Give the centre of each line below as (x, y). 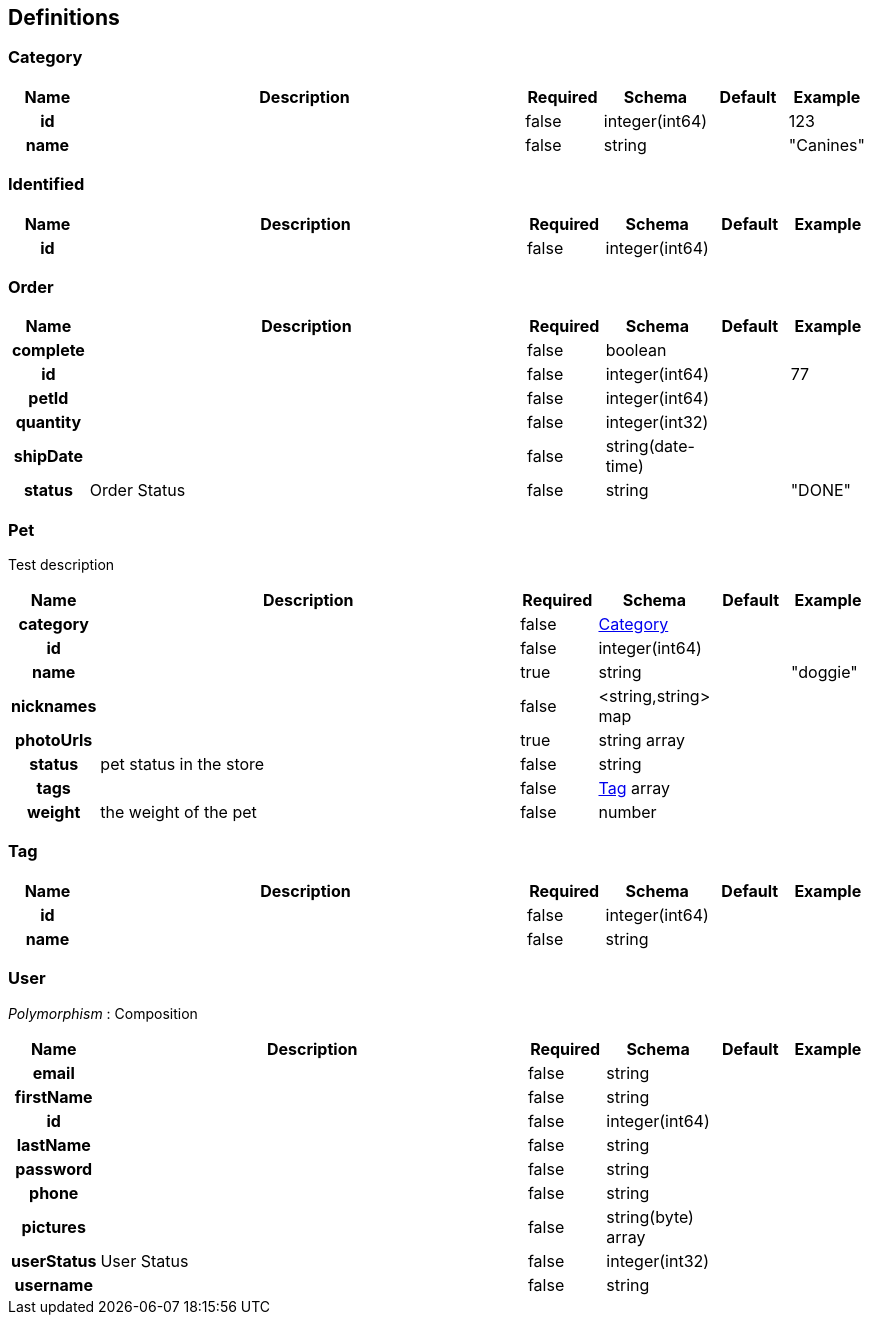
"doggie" (824, 672)
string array (642, 740)
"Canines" (826, 144)
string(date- (650, 446)
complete (48, 350)
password (54, 1168)
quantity (48, 422)
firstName (53, 1096)
